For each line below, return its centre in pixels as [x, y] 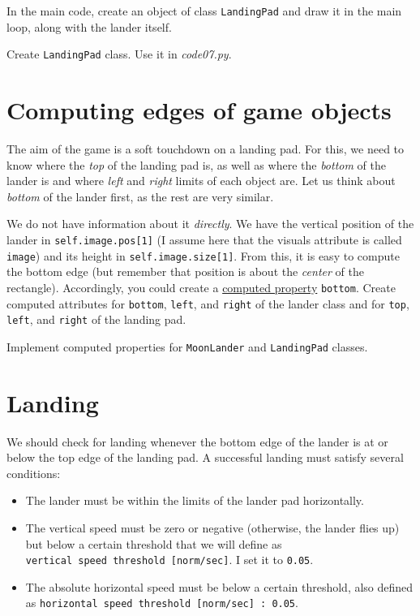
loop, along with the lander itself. [89, 26]
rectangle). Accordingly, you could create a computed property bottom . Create [201, 287]
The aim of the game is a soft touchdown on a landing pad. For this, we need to [206, 149]
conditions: [34, 473]
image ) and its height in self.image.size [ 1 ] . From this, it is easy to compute [203, 255]
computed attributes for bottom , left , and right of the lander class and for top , [208, 303]
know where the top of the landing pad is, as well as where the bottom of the [196, 164]
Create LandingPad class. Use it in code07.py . [119, 54]
